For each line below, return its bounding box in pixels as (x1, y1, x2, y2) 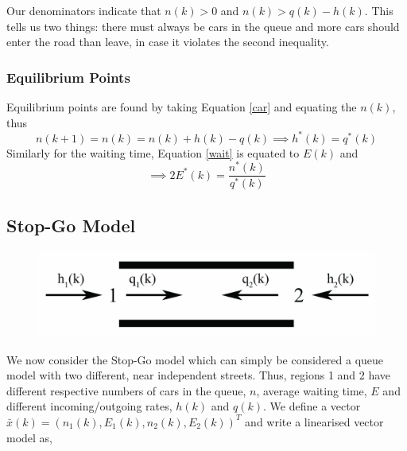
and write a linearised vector (245, 413, 384, 430)
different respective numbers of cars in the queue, (6, 382, 246, 399)
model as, (6, 429, 53, 445)
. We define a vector (263, 398, 361, 414)
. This (364, 2, 393, 18)
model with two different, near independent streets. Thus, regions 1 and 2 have (6, 367, 391, 383)
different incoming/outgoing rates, (6, 398, 172, 414)
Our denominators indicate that (6, 2, 161, 18)
